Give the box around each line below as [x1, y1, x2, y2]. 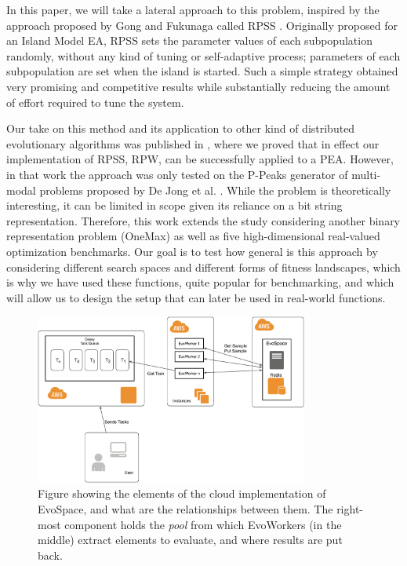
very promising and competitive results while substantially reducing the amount [6, 78, 391, 94]
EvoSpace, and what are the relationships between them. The [38, 500, 333, 517]
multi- [351, 166, 381, 182]
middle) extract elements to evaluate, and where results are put [38, 531, 343, 548]
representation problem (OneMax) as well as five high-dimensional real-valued [6, 228, 380, 244]
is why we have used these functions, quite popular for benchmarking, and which [6, 274, 394, 290]
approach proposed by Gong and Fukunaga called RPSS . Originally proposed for [6, 16, 398, 33]
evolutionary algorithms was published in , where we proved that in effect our [6, 135, 380, 152]
